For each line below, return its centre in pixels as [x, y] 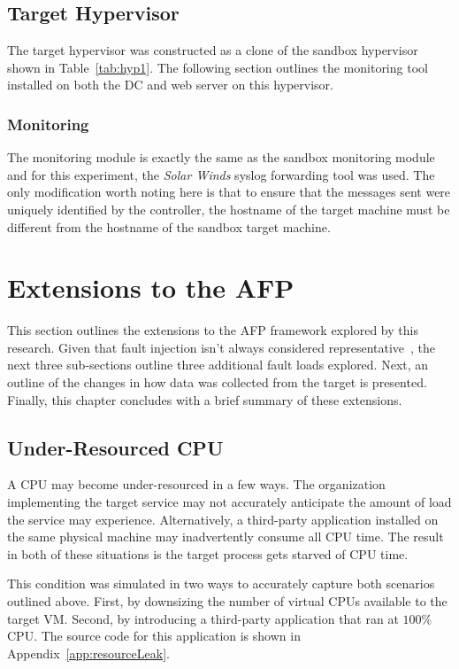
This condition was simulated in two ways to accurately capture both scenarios [221, 583]
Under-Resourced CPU [115, 447]
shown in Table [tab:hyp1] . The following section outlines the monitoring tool [218, 67]
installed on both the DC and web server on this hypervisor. [170, 85]
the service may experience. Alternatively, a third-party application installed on [223, 519]
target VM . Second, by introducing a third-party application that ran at [203, 618]
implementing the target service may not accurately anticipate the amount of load [229, 502]
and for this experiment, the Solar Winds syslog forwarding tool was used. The [221, 174]
